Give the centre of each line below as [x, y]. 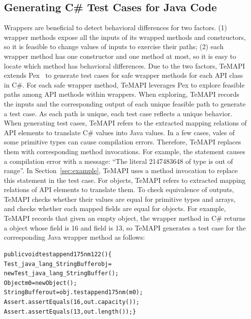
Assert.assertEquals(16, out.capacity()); [72, 302]
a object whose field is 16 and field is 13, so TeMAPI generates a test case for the [125, 227]
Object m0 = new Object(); [41, 283]
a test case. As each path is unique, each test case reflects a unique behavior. [118, 113]
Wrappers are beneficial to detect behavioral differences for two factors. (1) [116, 27]
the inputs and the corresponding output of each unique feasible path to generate [125, 103]
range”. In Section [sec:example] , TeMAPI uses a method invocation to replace [121, 170]
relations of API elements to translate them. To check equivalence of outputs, [119, 189]
